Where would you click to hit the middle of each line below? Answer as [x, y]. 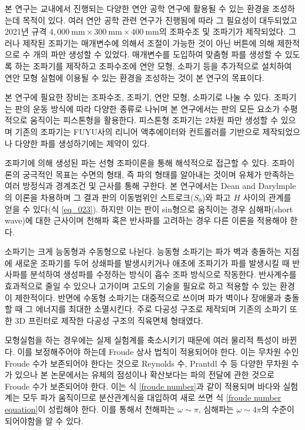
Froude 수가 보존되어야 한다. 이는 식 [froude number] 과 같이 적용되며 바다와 [143, 386]
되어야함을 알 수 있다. [44, 420]
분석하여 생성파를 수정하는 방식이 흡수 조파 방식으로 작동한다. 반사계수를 [163, 274]
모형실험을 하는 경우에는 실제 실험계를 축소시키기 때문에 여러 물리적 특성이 [142, 340]
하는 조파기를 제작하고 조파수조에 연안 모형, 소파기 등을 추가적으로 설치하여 [153, 65]
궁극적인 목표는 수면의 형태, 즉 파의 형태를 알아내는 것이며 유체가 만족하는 [159, 174]
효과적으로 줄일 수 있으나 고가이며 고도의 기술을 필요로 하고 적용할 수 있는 [141, 286]
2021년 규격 [26, 31]
